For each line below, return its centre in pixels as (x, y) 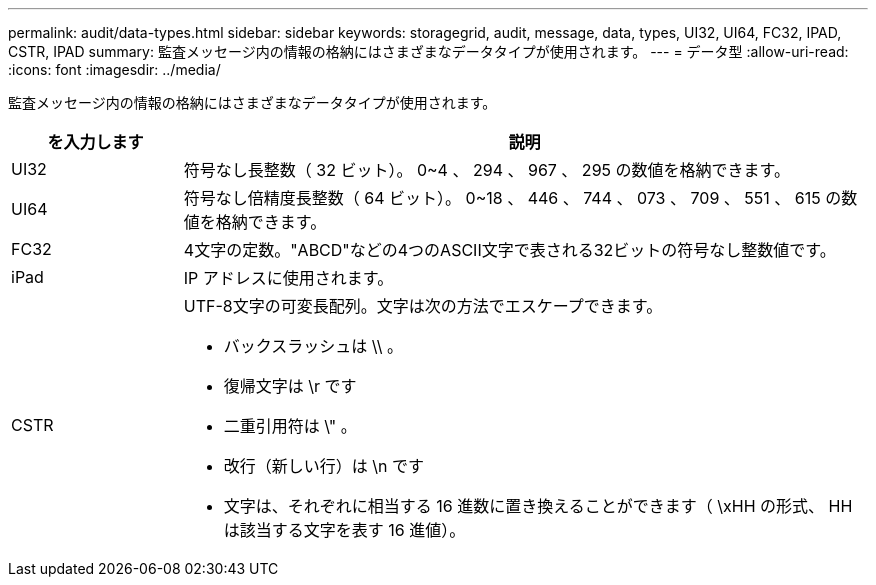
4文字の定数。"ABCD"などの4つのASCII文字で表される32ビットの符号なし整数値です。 (509, 250)
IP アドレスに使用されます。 (288, 278)
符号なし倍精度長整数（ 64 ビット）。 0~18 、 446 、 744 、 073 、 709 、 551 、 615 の (512, 198)
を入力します (95, 142)
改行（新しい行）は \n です (324, 466)
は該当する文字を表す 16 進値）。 (344, 530)
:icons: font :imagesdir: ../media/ (114, 69)
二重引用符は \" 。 (290, 426)
